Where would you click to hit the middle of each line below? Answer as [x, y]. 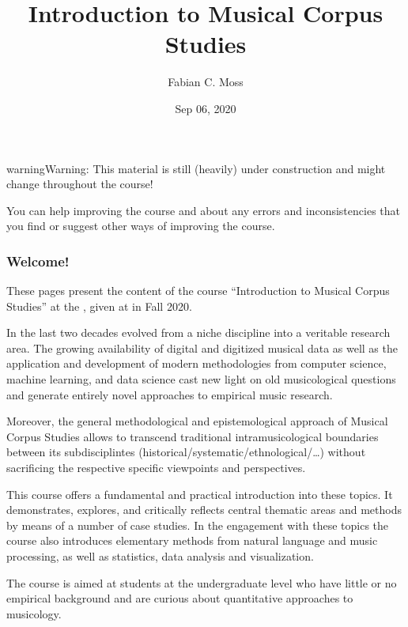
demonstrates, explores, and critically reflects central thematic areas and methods [204, 510]
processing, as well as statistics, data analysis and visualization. [160, 556]
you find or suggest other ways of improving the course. [141, 226]
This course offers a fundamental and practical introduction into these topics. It [200, 494]
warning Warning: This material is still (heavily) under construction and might [196, 168]
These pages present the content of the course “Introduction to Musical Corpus [198, 291]
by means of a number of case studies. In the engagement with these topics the [198, 525]
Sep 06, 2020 [206, 108]
